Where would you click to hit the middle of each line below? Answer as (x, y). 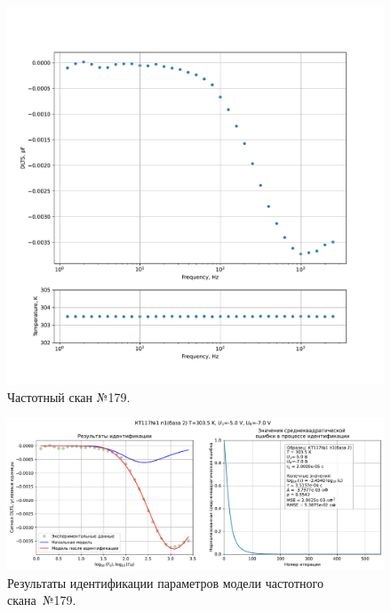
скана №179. (42, 600)
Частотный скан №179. (69, 396)
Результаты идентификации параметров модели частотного (165, 582)
